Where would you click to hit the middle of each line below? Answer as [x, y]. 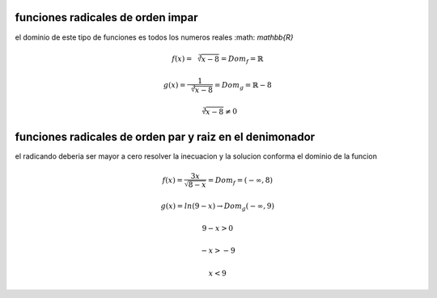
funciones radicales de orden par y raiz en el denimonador [165, 136]
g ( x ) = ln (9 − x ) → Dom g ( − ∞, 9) [218, 206]
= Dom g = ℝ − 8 [243, 86]
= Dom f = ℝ [242, 59]
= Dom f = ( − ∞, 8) [240, 181]
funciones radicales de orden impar [106, 17]
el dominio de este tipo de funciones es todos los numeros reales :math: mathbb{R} [155, 37]
